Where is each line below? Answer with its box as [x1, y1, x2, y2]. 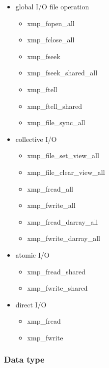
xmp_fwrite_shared [27, 283, 88, 293]
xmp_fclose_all [27, 34, 75, 45]
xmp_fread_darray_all [27, 216, 98, 227]
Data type [4, 353, 45, 366]
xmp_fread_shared [27, 266, 85, 276]
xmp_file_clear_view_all [27, 167, 105, 177]
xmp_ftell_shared [27, 100, 82, 111]
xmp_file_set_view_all [27, 150, 99, 161]
